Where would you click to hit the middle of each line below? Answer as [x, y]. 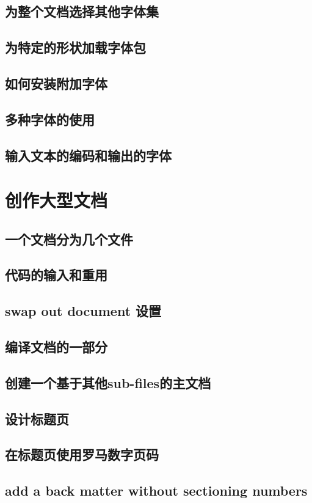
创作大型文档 [56, 200]
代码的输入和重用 [56, 275]
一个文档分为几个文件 [69, 239]
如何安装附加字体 [56, 83]
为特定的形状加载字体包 [75, 47]
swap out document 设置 [83, 311]
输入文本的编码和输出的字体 [88, 155]
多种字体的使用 [50, 119]
